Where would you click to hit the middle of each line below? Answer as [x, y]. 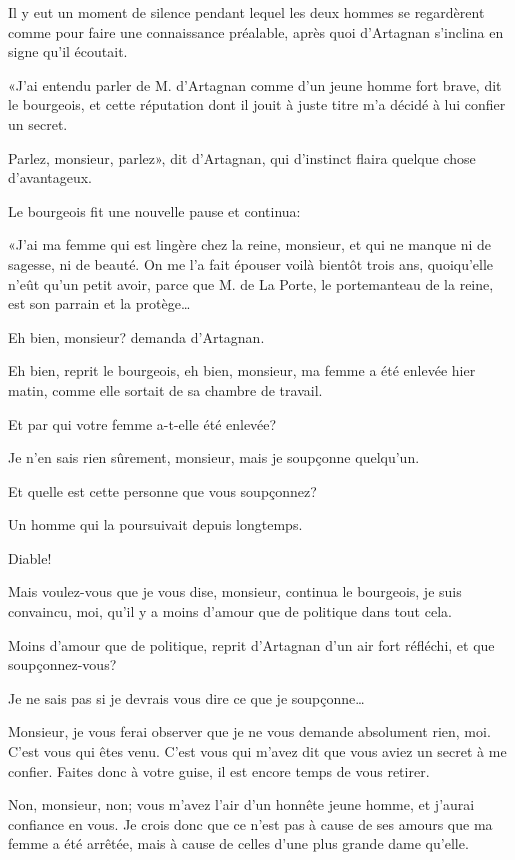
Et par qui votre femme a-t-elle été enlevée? [142, 423]
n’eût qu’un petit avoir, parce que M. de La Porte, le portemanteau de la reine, [251, 283]
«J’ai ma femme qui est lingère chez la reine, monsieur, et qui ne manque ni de [250, 244]
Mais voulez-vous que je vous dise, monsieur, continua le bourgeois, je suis [235, 591]
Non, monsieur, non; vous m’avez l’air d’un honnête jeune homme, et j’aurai [241, 804]
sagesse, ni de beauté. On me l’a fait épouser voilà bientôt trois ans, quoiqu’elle [251, 263]
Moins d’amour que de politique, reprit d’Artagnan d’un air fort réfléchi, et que [251, 644]
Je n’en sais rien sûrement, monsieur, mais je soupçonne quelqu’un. [214, 457]
